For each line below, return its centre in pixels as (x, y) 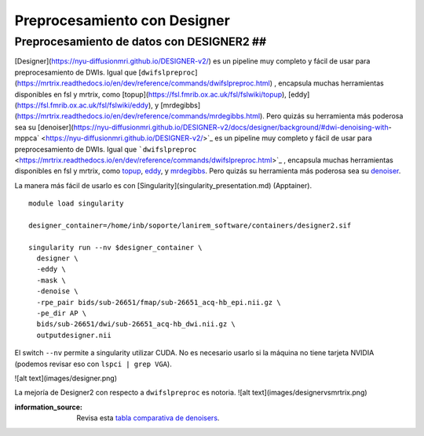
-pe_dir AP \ (62, 313)
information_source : (48, 407)
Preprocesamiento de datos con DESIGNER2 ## (141, 42)
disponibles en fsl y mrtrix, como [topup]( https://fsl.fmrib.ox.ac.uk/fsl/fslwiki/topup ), (150, 94)
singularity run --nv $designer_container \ (116, 247)
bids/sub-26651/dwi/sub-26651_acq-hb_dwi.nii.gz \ (136, 324)
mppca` (27, 138)
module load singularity (76, 203)
